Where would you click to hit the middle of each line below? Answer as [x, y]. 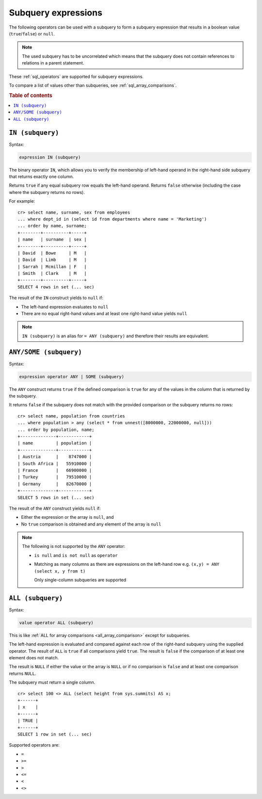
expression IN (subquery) [50, 157]
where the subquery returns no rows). [47, 192]
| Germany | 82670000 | [55, 484]
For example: [22, 201]
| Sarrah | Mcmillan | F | [52, 266]
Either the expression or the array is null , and [67, 517]
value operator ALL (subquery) [57, 623]
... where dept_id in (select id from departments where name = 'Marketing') [112, 219]
